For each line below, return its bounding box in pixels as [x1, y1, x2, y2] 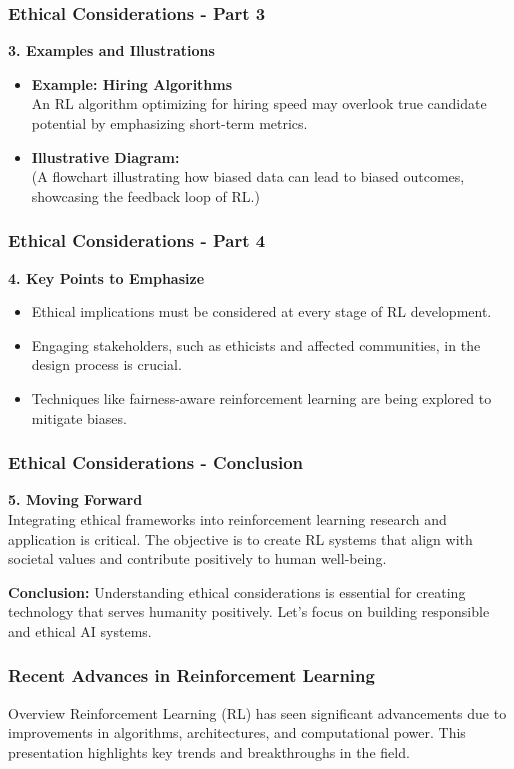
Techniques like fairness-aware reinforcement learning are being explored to [31, 387, 492, 408]
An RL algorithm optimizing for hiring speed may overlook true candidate [31, 93, 487, 114]
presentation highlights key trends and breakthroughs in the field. [8, 741, 410, 762]
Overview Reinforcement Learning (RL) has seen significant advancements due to [8, 702, 507, 723]
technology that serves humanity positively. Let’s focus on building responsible [8, 601, 490, 622]
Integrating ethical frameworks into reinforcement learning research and [8, 508, 447, 529]
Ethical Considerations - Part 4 [8, 228, 266, 253]
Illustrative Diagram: [31, 146, 180, 167]
